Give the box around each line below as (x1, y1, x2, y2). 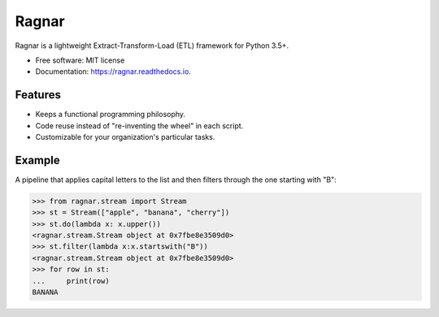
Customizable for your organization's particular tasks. (35, 132, 215, 142)
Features (15, 88, 61, 102)
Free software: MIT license (35, 55, 125, 65)
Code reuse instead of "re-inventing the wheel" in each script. (35, 120, 244, 130)
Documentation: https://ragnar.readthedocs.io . (35, 67, 191, 76)
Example (15, 153, 60, 167)
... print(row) (32, 276, 110, 285)
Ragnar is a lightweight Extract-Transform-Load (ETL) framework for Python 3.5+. (15, 41, 289, 50)
